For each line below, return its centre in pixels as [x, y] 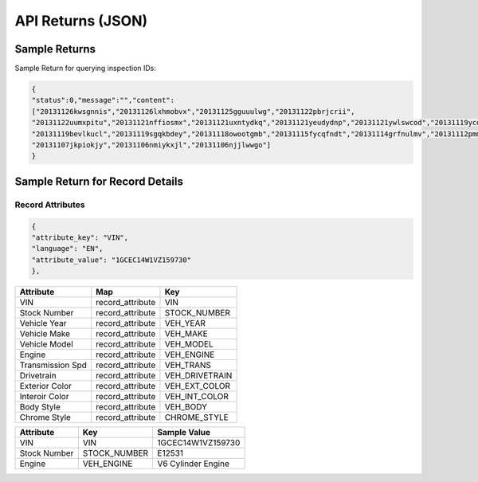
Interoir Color [44, 397]
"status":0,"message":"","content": [103, 100]
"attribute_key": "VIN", [80, 237]
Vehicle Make [45, 334]
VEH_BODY [186, 407]
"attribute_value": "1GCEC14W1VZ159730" [111, 260]
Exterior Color [45, 386]
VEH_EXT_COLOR [198, 386]
